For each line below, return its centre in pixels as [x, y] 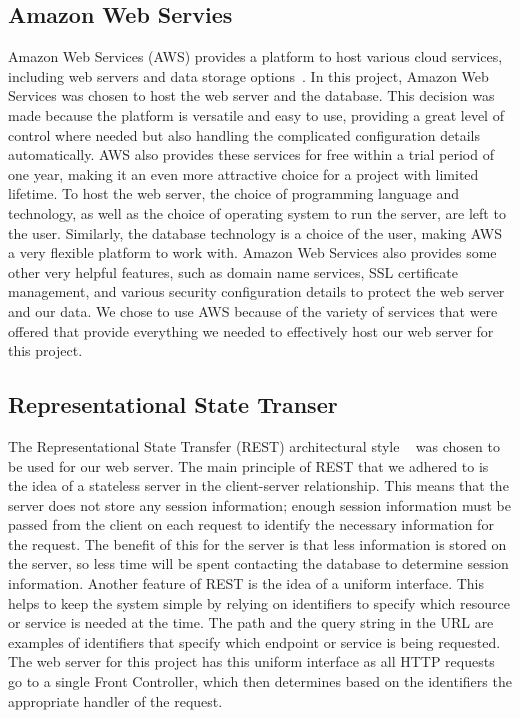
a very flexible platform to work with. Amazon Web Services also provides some [252, 252]
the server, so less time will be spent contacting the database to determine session [258, 563]
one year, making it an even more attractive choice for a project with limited [243, 173]
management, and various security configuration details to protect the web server [256, 291]
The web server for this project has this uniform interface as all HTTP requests [251, 661]
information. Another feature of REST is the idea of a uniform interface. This [246, 583]
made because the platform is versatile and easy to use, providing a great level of [256, 114]
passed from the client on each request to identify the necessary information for [251, 524]
